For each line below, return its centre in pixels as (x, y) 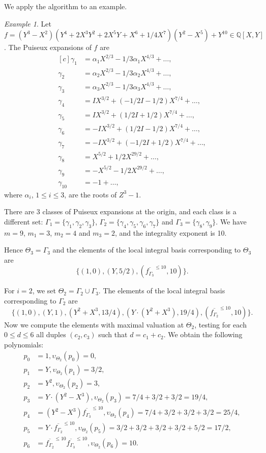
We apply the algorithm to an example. (66, 6)
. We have (231, 221)
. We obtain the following (203, 334)
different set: (24, 221)
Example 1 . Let (28, 23)
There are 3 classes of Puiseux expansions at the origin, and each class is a (120, 211)
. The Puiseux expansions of (48, 47)
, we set (44, 291)
